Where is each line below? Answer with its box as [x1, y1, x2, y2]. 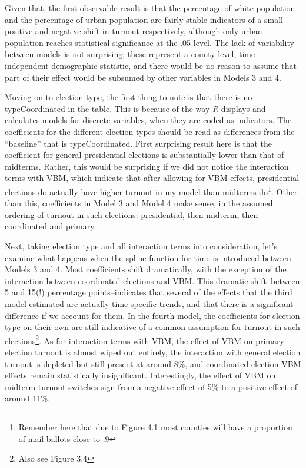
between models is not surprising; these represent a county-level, [5, 48, 237, 60]
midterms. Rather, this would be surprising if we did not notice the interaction [5, 160, 289, 172]
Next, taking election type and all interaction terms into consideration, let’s [5, 239, 278, 252]
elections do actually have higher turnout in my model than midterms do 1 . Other [5, 183, 298, 197]
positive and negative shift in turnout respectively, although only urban [5, 25, 262, 37]
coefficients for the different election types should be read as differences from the [5, 125, 295, 137]
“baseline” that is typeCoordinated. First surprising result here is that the [5, 137, 272, 149]
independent [5, 59, 49, 71]
